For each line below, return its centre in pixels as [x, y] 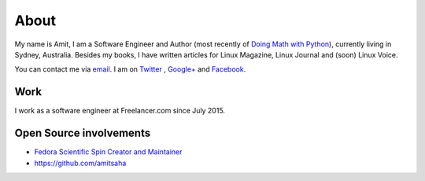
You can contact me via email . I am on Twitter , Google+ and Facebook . [130, 69]
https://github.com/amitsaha [80, 163]
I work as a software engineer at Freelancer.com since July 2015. [120, 111]
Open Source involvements [83, 133]
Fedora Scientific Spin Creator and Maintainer [108, 152]
